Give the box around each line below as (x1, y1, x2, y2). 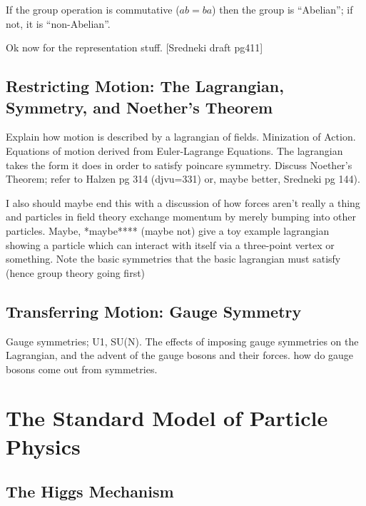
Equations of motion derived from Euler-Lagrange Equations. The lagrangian (6, 143, 343, 158)
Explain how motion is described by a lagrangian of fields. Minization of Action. (6, 129, 356, 144)
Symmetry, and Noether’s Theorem (6, 96, 273, 118)
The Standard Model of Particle (6, 403, 328, 432)
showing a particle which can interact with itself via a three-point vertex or (6, 237, 335, 252)
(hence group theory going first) (6, 265, 146, 280)
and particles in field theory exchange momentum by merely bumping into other (6, 209, 357, 224)
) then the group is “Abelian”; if (212, 2, 353, 16)
